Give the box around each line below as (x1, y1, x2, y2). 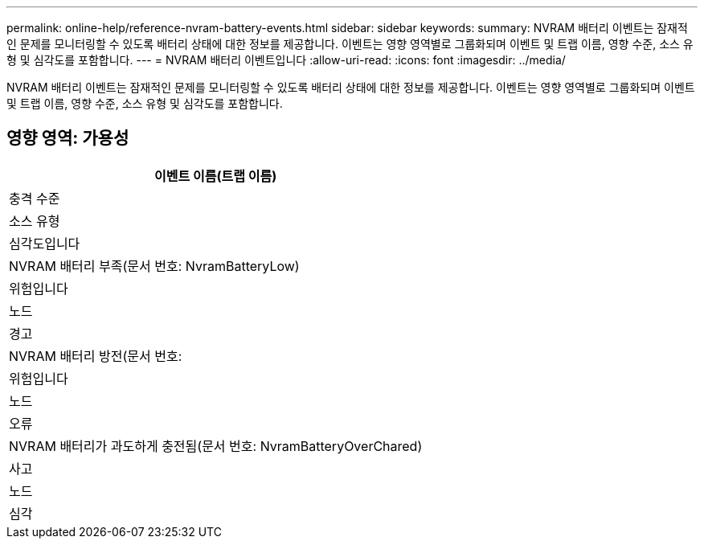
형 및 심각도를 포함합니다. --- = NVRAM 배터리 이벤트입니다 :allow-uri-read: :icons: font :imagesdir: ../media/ (6, 53, 566, 67)
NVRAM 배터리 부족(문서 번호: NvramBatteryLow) (9, 257, 300, 274)
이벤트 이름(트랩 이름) (154, 167, 277, 184)
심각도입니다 (9, 235, 80, 252)
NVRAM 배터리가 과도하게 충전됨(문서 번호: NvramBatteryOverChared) (9, 437, 423, 454)
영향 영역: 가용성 (6, 128, 129, 149)
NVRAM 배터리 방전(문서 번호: (9, 347, 182, 364)
